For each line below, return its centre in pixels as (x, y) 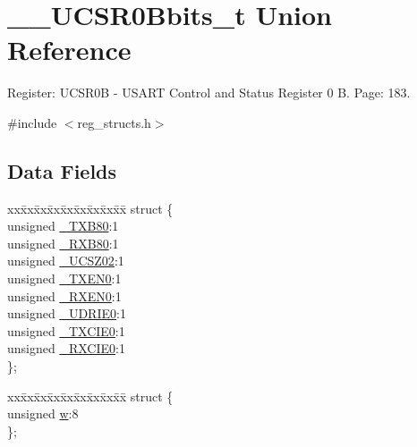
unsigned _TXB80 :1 (63, 226)
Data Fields (62, 170)
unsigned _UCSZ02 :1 (66, 261)
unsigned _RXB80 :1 (63, 243)
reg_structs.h (114, 122)
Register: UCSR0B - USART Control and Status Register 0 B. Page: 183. (209, 93)
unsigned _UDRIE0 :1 (67, 313)
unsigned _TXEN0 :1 (64, 278)
